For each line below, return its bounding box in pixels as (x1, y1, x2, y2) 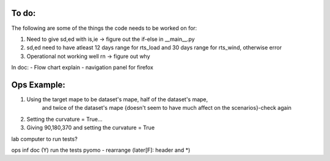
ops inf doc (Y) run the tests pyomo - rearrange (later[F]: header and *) (11, 146, 191, 154)
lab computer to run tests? (11, 135, 78, 143)
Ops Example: (11, 79, 65, 90)
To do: (11, 8, 36, 18)
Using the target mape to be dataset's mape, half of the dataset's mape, (26, 95, 208, 103)
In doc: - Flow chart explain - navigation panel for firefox (11, 64, 154, 71)
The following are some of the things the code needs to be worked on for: (11, 24, 197, 32)
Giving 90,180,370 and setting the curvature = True (26, 124, 155, 131)
